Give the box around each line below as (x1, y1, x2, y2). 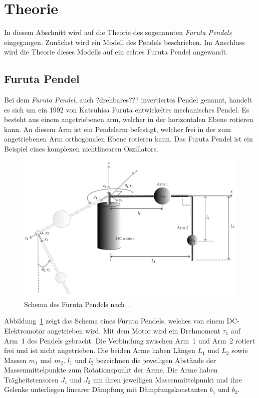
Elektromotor (4, 325, 45, 335)
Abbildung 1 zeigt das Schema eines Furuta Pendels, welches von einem (4, 315, 224, 326)
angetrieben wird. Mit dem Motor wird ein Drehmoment (47, 325, 220, 335)
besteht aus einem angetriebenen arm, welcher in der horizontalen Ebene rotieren (4, 114, 253, 124)
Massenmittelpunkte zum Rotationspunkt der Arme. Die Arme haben (4, 364, 218, 375)
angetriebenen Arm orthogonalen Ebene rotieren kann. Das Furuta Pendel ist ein (4, 133, 253, 144)
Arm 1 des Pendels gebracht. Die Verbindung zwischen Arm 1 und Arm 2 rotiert (4, 335, 255, 345)
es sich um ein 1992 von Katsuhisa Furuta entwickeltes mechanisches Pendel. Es (4, 104, 249, 114)
